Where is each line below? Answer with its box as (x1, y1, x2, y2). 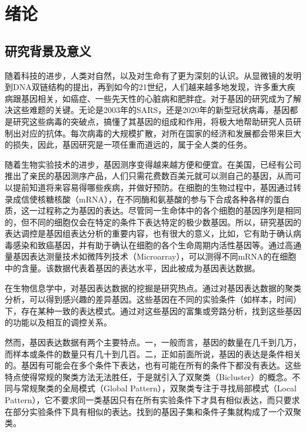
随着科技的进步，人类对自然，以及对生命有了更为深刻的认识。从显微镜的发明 (5, 69, 301, 81)
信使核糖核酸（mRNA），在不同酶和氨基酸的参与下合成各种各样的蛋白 (21, 192, 290, 205)
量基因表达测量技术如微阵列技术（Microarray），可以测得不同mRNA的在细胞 (5, 250, 297, 262)
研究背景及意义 (5, 41, 91, 59)
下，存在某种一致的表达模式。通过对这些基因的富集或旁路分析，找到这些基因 (5, 304, 301, 317)
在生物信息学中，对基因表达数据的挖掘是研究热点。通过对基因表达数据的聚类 (5, 281, 301, 294)
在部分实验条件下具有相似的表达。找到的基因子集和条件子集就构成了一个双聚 (5, 405, 301, 417)
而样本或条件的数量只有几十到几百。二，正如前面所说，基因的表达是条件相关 (5, 347, 301, 360)
